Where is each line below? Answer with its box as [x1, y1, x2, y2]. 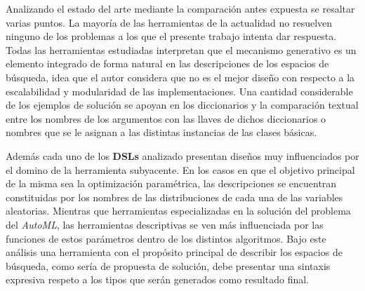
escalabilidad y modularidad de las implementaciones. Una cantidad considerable [6, 83, 353, 98]
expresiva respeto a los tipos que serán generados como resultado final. [6, 272, 309, 287]
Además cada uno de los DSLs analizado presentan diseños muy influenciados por [6, 148, 359, 163]
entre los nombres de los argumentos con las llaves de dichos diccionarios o [6, 111, 326, 126]
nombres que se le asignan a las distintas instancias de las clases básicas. [6, 125, 317, 140]
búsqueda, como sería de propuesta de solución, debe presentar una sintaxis [6, 258, 331, 273]
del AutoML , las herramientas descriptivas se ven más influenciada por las [6, 217, 324, 231]
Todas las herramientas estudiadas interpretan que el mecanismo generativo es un [6, 42, 357, 57]
